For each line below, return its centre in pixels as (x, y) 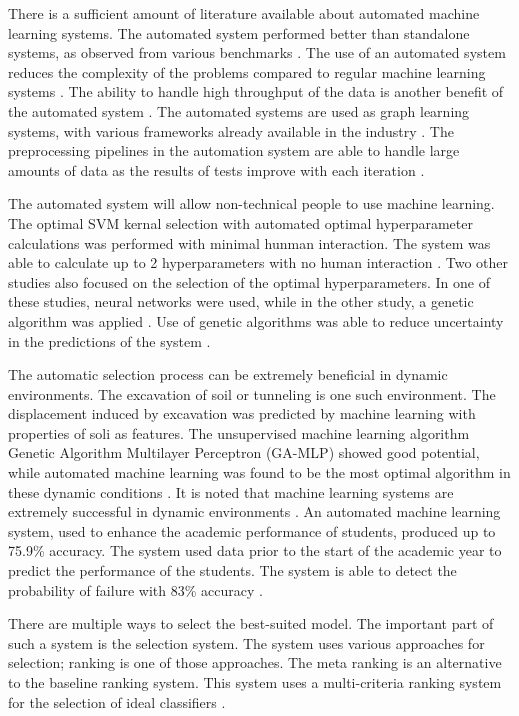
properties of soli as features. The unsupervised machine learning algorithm (239, 432)
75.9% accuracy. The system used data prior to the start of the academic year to (255, 550)
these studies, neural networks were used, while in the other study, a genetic (241, 301)
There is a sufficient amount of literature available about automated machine (244, 13)
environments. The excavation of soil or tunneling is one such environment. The (252, 393)
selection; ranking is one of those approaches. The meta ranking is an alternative (255, 662)
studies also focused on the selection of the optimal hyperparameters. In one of (249, 281)
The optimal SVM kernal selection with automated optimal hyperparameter (240, 222)
